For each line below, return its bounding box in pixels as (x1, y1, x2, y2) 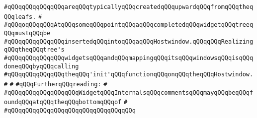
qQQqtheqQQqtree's (4, 46, 65, 54)
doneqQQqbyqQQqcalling (4, 62, 79, 70)
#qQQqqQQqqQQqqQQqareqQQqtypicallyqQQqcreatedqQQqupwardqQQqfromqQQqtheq (4, 3, 254, 10)
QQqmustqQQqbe (4, 29, 51, 37)
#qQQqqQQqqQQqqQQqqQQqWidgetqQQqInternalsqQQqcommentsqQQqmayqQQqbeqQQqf (4, 89, 254, 96)
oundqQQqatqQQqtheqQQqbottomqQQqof (4, 99, 122, 106)
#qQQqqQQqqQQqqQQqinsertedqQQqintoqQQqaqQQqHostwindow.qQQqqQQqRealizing (4, 38, 254, 45)
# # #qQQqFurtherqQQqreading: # (4, 80, 107, 88)
